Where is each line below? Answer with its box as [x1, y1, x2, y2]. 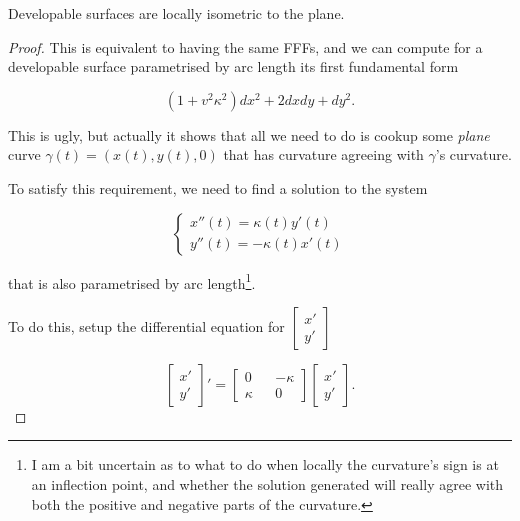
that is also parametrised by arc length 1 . [8, 269, 256, 293]
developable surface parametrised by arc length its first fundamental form [8, 56, 459, 77]
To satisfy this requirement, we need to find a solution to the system [8, 177, 428, 198]
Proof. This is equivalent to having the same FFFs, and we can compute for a [8, 36, 483, 57]
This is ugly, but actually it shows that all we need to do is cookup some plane [8, 124, 490, 145]
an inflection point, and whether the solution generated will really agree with [31, 474, 504, 494]
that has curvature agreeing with [223, 144, 424, 165]
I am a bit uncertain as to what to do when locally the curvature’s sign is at [31, 454, 499, 475]
